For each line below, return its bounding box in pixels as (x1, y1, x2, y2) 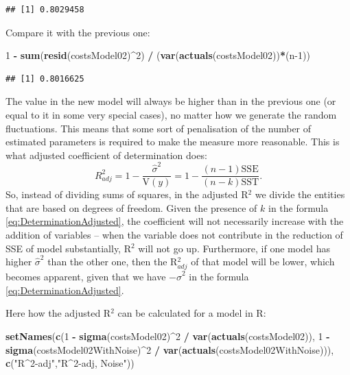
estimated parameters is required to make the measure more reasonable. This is (5, 134, 340, 149)
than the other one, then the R (47, 254, 178, 269)
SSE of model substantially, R (5, 241, 131, 255)
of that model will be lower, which (191, 254, 335, 269)
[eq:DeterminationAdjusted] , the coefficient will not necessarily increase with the (5, 214, 344, 228)
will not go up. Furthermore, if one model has (138, 241, 330, 255)
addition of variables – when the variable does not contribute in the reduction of (5, 227, 343, 241)
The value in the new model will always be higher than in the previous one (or (5, 94, 336, 108)
